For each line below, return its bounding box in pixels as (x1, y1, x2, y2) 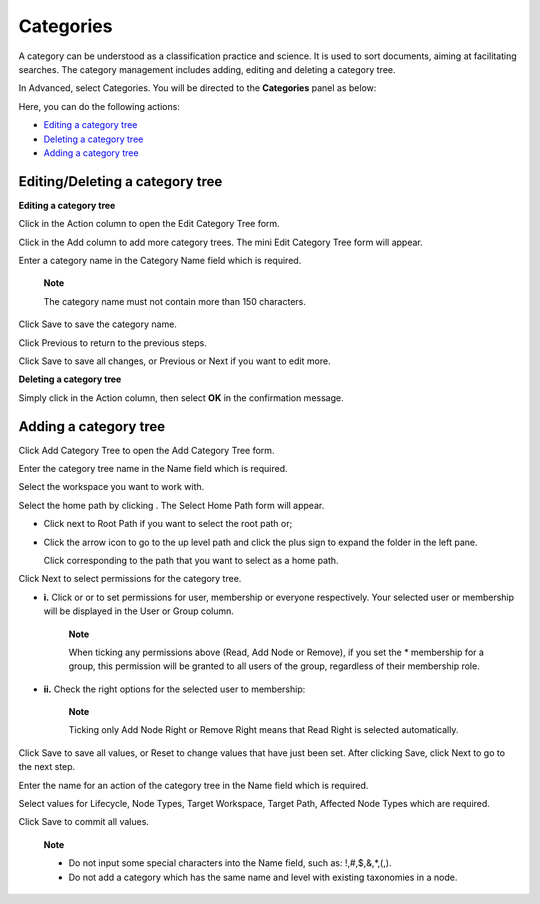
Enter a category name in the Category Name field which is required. (18, 254, 302, 266)
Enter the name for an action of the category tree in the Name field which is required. (18, 779, 369, 791)
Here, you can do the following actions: (18, 100, 180, 112)
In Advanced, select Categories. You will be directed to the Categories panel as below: (18, 82, 377, 94)
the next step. (18, 761, 76, 773)
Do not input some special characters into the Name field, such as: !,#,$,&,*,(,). (68, 857, 392, 869)
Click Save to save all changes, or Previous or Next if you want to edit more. (18, 355, 331, 367)
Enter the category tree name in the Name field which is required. (18, 463, 288, 474)
